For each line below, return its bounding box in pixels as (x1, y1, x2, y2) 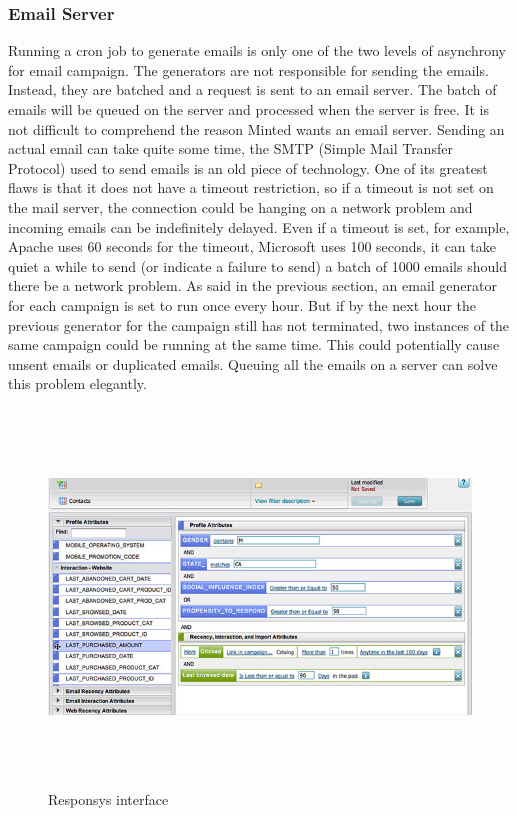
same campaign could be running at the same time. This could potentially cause (8, 334, 500, 355)
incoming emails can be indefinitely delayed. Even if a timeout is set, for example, (8, 216, 510, 237)
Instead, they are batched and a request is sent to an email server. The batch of (8, 79, 497, 100)
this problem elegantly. (8, 373, 147, 394)
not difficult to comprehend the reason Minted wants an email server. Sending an (8, 118, 505, 139)
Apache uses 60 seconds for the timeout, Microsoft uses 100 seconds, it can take (8, 236, 496, 257)
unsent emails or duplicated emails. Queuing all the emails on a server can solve (8, 353, 498, 374)
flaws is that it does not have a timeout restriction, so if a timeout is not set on (8, 177, 494, 198)
